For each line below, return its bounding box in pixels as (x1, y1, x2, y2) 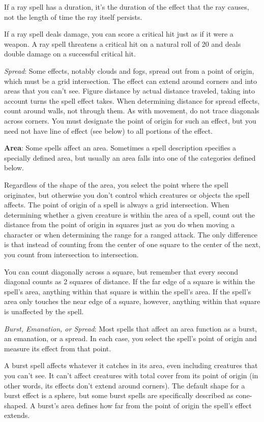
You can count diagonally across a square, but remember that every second (4, 266, 239, 277)
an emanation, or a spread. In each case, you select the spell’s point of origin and (4, 333, 257, 344)
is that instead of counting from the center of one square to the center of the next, (4, 239, 260, 250)
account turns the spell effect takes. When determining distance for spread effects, (4, 95, 260, 106)
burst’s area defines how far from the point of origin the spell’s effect (38, 400, 252, 410)
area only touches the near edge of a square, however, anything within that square (4, 296, 260, 307)
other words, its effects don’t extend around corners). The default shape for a (4, 380, 245, 390)
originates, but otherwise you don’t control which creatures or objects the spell (4, 189, 250, 200)
